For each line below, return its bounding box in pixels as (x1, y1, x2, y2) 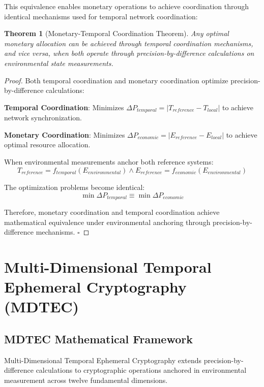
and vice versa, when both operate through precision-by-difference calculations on (4, 48, 254, 58)
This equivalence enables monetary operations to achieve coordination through (4, 1, 249, 11)
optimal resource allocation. (4, 139, 91, 150)
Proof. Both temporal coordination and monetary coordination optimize (4, 75, 228, 85)
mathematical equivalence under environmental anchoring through (4, 216, 211, 227)
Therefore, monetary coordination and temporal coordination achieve (4, 207, 220, 217)
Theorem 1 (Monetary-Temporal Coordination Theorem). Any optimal (4, 28, 229, 39)
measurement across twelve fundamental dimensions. (4, 375, 168, 385)
